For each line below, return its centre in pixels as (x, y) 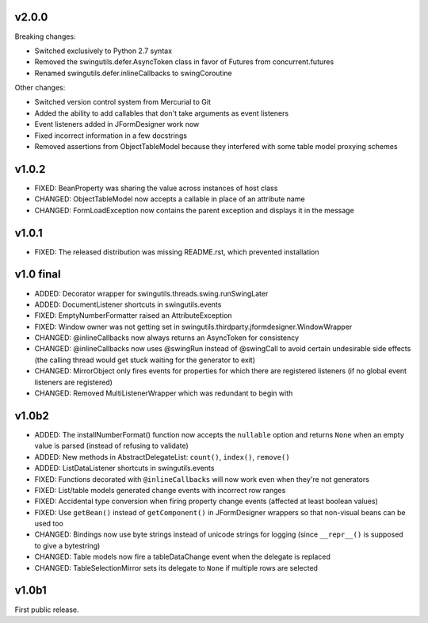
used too (49, 524)
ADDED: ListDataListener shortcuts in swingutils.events (124, 468)
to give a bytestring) (67, 545)
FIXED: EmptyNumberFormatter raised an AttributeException (134, 315)
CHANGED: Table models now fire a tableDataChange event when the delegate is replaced (182, 557)
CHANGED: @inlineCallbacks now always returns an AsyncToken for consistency (167, 338)
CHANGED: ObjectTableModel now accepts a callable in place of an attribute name (170, 199)
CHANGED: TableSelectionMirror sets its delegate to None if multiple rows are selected (176, 568)
